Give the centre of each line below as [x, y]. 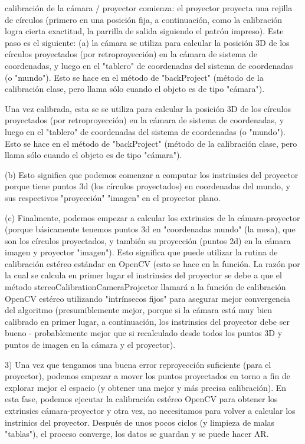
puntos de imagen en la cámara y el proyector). [90, 345]
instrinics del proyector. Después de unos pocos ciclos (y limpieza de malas [140, 422]
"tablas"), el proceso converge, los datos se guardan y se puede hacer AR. [137, 434]
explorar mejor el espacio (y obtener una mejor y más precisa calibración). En [146, 387]
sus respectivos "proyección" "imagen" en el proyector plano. [113, 197]
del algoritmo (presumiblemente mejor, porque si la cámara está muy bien [139, 310]
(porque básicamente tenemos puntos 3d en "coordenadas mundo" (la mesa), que [150, 229]
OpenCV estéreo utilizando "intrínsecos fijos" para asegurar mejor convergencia [148, 298]
